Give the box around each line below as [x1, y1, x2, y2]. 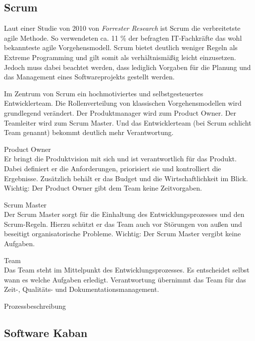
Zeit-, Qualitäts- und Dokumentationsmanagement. [4, 284, 159, 294]
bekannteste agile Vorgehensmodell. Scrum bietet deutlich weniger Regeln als [4, 42, 238, 53]
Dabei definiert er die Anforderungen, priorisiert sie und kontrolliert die [4, 163, 221, 173]
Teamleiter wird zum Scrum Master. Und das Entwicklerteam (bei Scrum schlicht [4, 117, 252, 128]
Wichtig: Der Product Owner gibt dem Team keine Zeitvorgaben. [4, 183, 202, 193]
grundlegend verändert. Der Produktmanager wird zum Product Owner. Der [4, 107, 237, 118]
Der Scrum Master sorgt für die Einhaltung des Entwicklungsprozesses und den [4, 209, 245, 219]
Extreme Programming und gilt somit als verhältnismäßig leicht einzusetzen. [4, 52, 236, 62]
